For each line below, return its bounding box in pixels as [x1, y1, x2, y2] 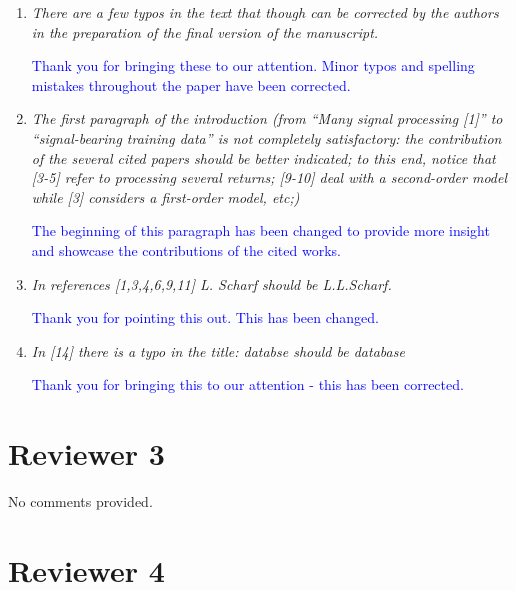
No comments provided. [8, 491, 153, 512]
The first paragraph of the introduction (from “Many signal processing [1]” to [31, 108, 503, 129]
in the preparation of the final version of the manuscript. [31, 21, 379, 42]
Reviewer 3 [8, 433, 165, 474]
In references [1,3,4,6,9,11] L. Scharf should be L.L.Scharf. [31, 273, 392, 294]
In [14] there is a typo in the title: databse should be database [31, 340, 405, 361]
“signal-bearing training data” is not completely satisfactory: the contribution [31, 127, 502, 148]
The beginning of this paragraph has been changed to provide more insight [31, 220, 490, 241]
